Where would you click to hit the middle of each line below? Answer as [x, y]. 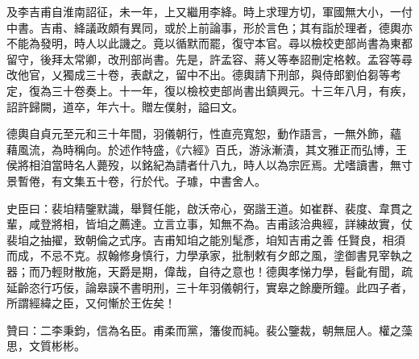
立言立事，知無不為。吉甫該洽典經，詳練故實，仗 [282, 224]
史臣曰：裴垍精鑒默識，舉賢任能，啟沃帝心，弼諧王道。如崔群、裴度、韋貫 [204, 208]
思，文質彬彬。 [46, 346]
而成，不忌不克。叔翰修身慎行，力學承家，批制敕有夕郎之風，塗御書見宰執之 [209, 255]
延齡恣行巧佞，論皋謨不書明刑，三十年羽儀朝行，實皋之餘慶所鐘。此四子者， [209, 287]
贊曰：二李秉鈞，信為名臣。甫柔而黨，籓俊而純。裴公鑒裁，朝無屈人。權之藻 [209, 330]
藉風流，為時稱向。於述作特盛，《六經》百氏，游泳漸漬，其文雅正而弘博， [201, 149]
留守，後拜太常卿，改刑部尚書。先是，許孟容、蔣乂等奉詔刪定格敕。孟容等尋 [209, 58]
